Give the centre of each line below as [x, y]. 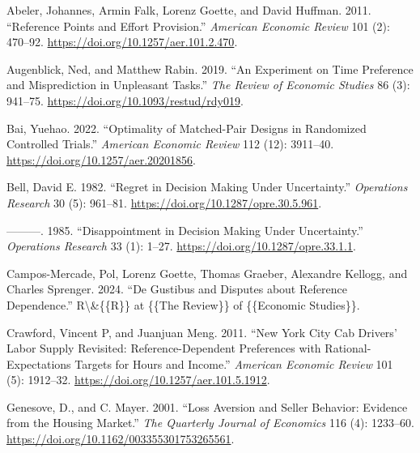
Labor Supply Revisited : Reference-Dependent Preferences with [164, 348]
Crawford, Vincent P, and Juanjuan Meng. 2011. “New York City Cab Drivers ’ [202, 332]
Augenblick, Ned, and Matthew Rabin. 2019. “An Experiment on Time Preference [210, 68]
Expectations [39, 363]
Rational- [348, 348]
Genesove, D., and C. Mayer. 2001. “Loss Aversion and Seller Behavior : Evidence [207, 406]
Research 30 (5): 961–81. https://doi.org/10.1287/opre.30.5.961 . [164, 202]
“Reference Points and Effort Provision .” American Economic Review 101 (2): [198, 26]
